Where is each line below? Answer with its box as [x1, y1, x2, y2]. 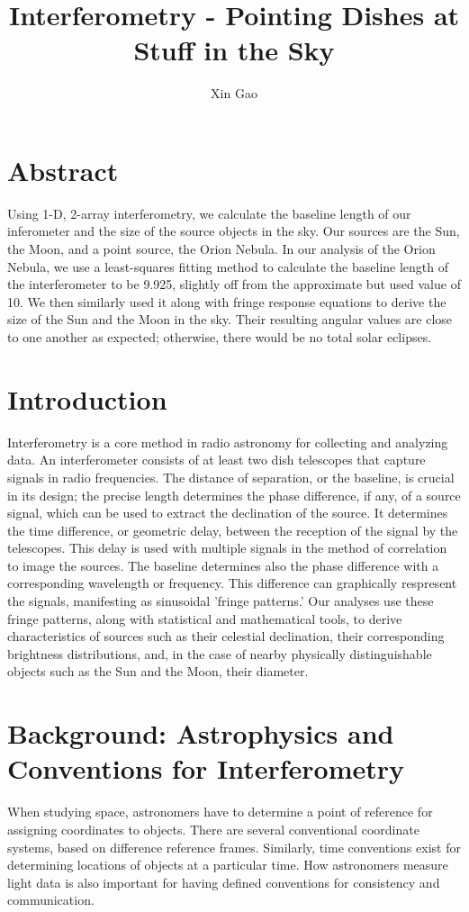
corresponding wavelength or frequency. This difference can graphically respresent [7, 573, 457, 592]
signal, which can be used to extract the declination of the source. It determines [7, 503, 448, 522]
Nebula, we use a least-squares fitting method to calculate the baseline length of [7, 257, 448, 275]
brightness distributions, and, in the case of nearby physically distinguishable [7, 644, 432, 663]
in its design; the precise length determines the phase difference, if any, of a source [7, 485, 461, 504]
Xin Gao [211, 84, 257, 103]
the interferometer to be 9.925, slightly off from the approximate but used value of [7, 275, 461, 293]
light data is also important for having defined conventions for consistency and [7, 872, 440, 891]
